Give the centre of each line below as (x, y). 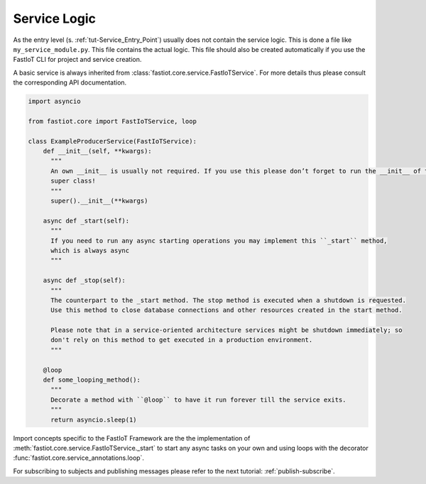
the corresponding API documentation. (70, 82)
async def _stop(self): (84, 280)
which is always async (90, 250)
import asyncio (54, 102)
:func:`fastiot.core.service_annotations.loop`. (79, 458)
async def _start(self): (86, 221)
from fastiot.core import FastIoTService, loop (112, 121)
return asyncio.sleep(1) (94, 420)
